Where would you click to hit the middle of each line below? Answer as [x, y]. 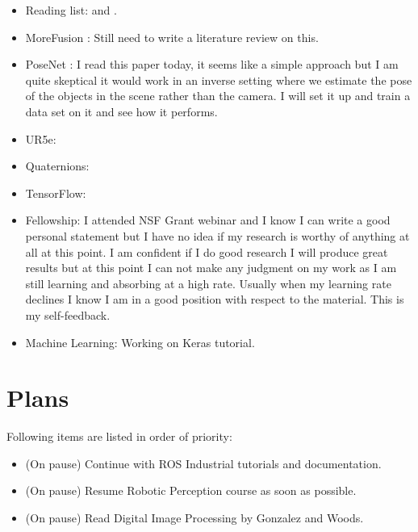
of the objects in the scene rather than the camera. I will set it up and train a [218, 96]
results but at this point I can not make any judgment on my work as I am [211, 268]
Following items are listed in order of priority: [119, 436]
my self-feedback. [68, 314]
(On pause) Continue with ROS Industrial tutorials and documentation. [203, 463]
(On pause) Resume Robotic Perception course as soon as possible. [191, 490]
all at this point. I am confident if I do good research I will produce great [207, 251]
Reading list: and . [71, 10]
